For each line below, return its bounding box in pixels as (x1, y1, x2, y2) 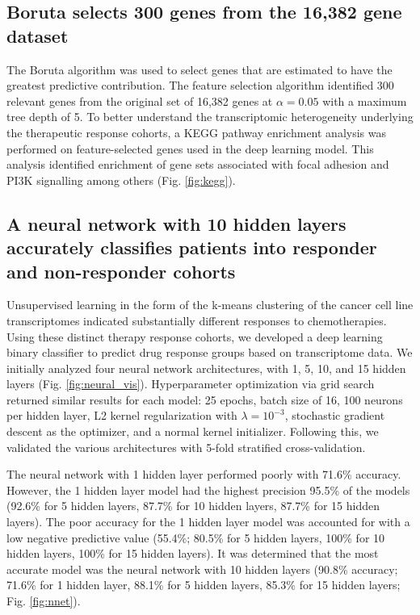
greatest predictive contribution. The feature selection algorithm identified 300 (6, 77, 394, 94)
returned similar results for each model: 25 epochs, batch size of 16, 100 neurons (6, 391, 403, 408)
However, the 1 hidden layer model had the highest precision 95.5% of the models (6, 481, 410, 498)
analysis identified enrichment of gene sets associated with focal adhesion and (6, 156, 389, 173)
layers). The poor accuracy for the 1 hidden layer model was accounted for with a (6, 513, 410, 530)
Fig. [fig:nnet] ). (6, 592, 81, 609)
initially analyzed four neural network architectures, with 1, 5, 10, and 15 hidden (6, 359, 406, 376)
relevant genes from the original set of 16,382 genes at (6, 92, 273, 109)
